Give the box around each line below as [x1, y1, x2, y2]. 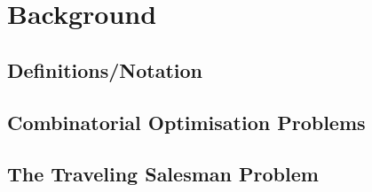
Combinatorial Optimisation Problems [7, 108, 366, 135]
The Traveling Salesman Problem [7, 160, 319, 188]
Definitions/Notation [7, 56, 202, 83]
